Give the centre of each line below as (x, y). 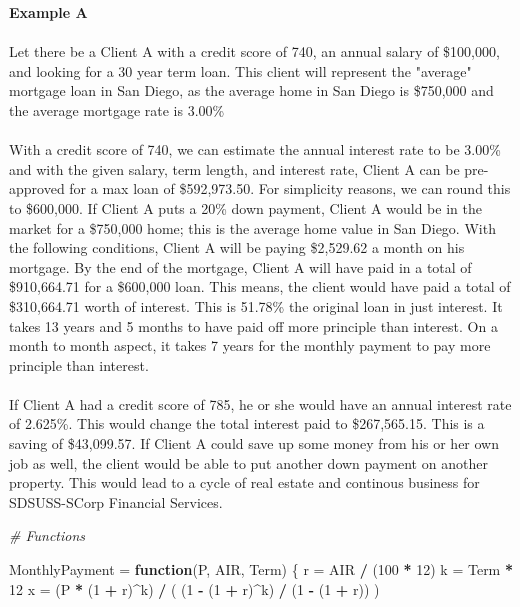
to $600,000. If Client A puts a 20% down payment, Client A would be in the (245, 207)
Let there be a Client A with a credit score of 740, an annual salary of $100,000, (254, 51)
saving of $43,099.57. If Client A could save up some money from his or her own (254, 443)
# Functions (47, 535)
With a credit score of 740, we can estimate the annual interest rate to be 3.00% (255, 149)
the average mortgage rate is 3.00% (117, 109)
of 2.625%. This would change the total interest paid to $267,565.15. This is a (247, 423)
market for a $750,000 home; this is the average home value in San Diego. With (252, 227)
